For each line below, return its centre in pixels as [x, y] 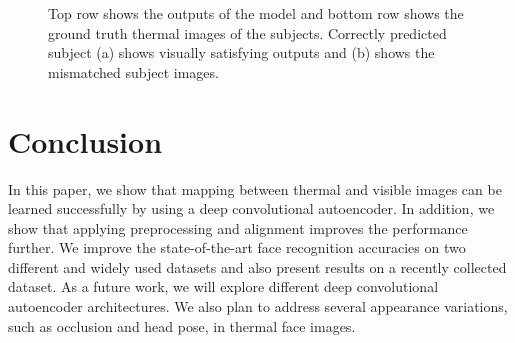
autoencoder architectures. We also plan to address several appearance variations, [258, 306]
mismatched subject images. [133, 71]
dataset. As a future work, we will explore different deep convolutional [223, 286]
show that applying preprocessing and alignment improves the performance [238, 227]
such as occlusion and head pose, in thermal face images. [182, 325]
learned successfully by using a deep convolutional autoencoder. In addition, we [251, 208]
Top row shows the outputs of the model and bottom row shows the [256, 13]
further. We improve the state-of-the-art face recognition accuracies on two [237, 247]
